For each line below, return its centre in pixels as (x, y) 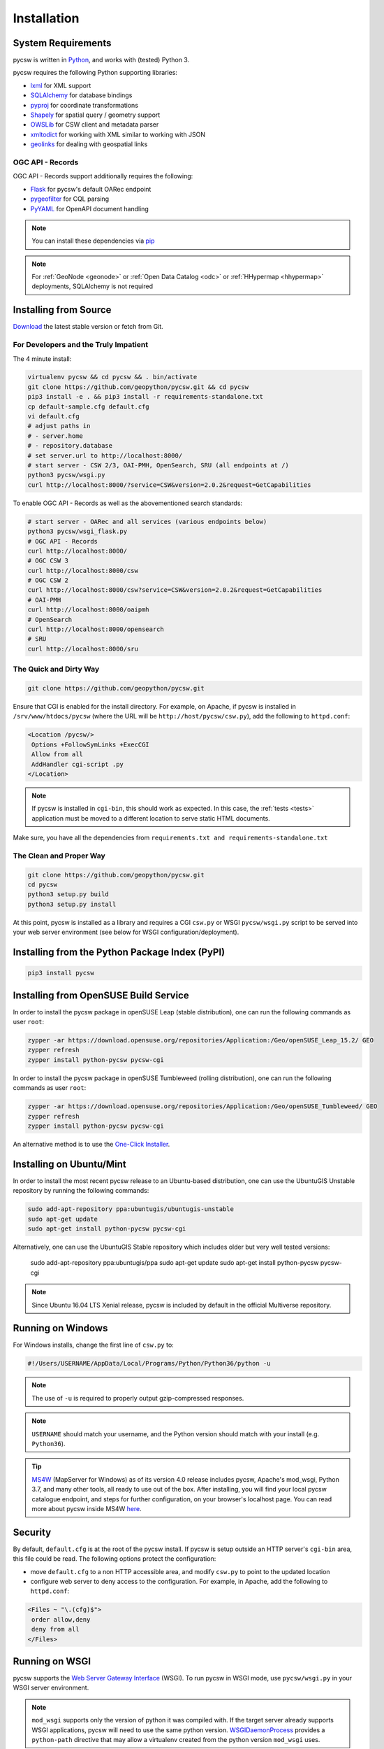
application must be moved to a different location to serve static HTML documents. (151, 818)
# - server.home (56, 436)
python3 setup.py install (72, 904)
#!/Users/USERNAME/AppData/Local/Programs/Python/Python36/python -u (149, 1364)
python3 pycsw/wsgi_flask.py (77, 531)
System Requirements (62, 43)
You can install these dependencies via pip (93, 241)
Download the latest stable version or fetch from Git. (88, 327)
